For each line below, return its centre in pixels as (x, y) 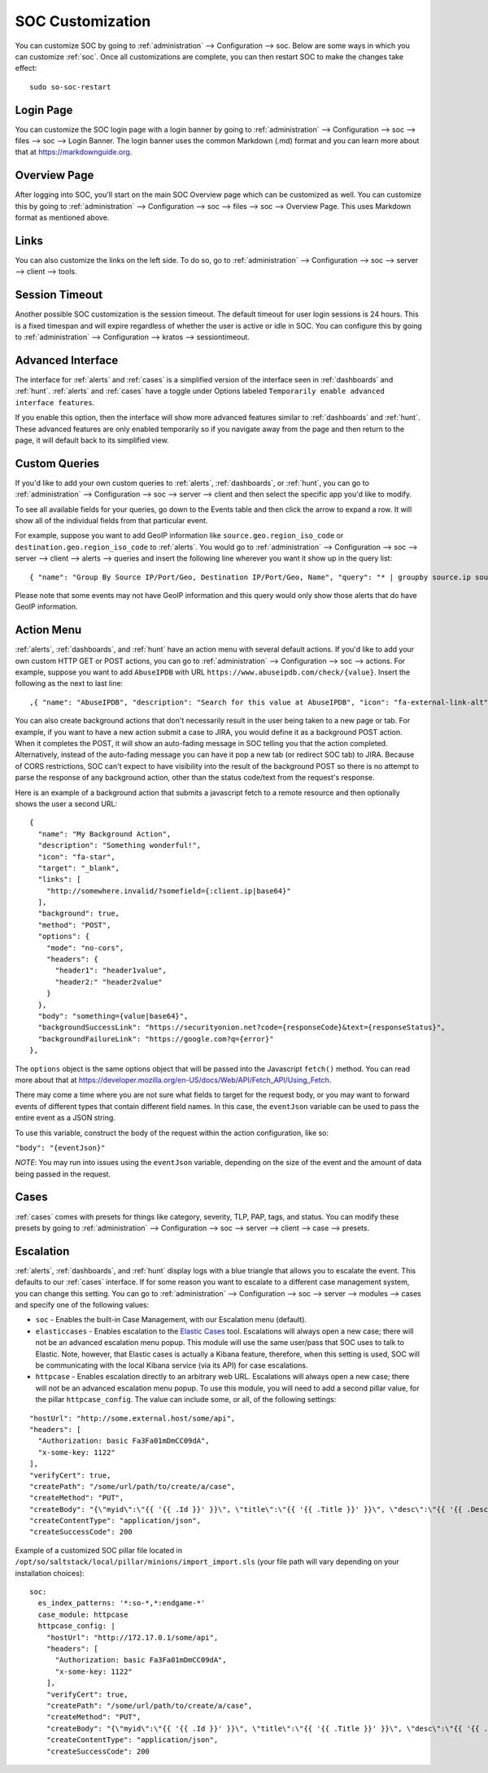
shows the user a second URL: (66, 804)
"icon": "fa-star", (76, 857)
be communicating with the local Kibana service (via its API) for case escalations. (172, 1365)
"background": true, (79, 914)
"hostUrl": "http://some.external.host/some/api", (133, 1418)
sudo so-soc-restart (70, 87)
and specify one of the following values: (82, 1305)
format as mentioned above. (62, 218)
